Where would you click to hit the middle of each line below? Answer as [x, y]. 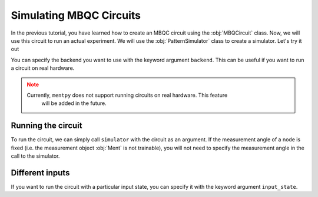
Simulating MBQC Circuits [76, 15]
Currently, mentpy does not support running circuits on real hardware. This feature [127, 95]
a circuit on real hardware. [43, 68]
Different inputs [40, 173]
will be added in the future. [74, 103]
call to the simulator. [35, 156]
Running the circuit [47, 126]
